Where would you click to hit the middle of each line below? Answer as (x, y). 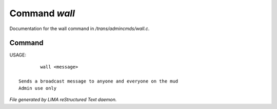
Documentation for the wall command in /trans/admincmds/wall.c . (80, 29)
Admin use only (38, 88)
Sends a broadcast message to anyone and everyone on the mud (98, 81)
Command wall (42, 13)
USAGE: (18, 55)
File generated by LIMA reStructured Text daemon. (63, 100)
